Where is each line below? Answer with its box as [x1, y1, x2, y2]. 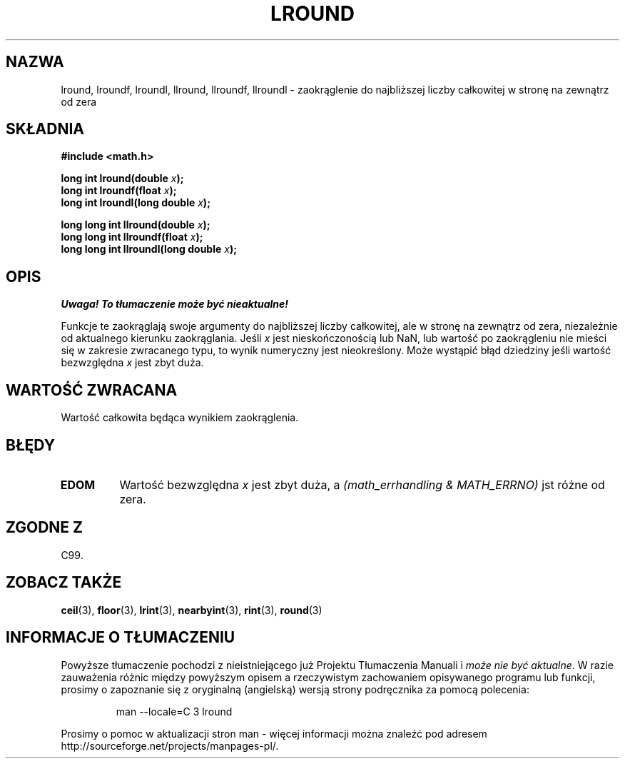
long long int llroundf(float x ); [61, 231, 203, 243]
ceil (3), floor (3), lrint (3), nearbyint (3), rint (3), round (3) [61, 603, 322, 616]
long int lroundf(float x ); [61, 184, 177, 197]
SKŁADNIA [6, 120, 84, 139]
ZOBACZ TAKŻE [6, 573, 122, 592]
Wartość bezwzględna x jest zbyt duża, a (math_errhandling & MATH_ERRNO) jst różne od [119, 477, 605, 492]
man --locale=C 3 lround [116, 705, 233, 718]
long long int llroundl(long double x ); [61, 243, 237, 256]
